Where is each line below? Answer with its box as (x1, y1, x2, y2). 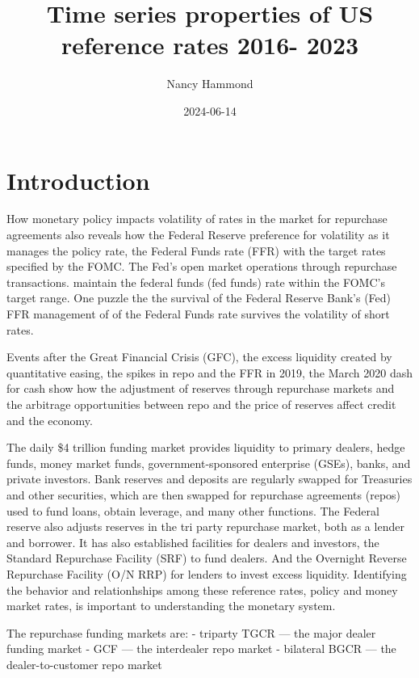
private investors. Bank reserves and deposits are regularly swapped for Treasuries (6, 470, 413, 487)
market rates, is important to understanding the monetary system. (6, 597, 336, 614)
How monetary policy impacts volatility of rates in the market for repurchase (6, 210, 388, 227)
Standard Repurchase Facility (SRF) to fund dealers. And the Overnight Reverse (6, 550, 407, 566)
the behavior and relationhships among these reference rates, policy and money (6, 581, 398, 598)
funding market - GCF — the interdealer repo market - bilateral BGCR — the (6, 640, 396, 657)
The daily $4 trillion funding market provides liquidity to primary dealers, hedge (6, 439, 405, 456)
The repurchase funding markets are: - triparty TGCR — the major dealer (6, 624, 376, 641)
